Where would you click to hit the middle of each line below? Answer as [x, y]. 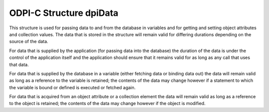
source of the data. [29, 42]
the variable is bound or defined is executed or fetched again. [72, 87]
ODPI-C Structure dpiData [64, 13]
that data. [19, 64]
